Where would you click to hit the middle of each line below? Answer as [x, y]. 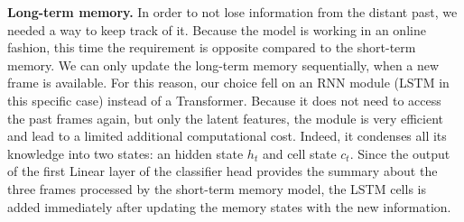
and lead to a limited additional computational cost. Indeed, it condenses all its [227, 136]
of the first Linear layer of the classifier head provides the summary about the [223, 171]
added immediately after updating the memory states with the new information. [229, 206]
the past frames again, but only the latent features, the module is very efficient [226, 118]
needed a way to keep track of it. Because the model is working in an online [217, 29]
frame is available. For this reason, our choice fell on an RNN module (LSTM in [228, 83]
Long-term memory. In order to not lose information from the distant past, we [232, 12]
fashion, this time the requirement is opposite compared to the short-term [212, 47]
